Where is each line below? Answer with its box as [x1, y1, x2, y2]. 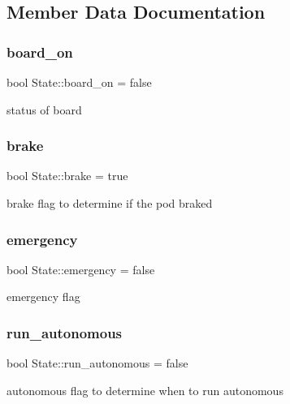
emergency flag [6, 288, 80, 305]
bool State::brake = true [6, 167, 128, 184]
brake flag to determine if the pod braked [6, 195, 213, 211]
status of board [6, 101, 82, 118]
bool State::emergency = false [6, 260, 155, 277]
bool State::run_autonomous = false [6, 355, 188, 372]
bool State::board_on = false [6, 74, 152, 90]
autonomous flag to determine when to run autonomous [6, 381, 284, 398]
